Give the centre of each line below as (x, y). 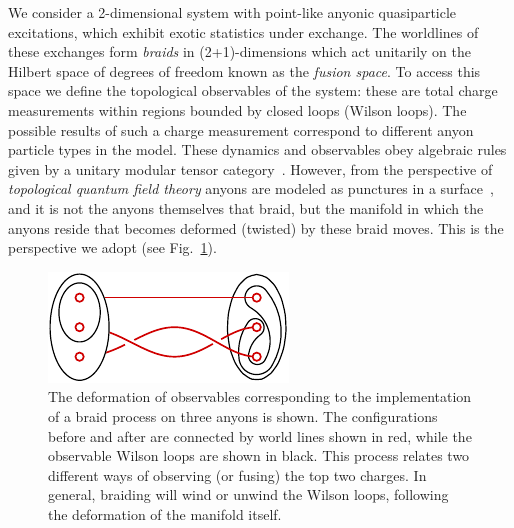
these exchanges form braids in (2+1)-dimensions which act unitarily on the (239, 51)
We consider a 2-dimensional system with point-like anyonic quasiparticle (232, 12)
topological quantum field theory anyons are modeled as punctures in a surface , (251, 188)
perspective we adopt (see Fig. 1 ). (112, 247)
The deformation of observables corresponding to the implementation (260, 396)
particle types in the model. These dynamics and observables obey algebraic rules (257, 149)
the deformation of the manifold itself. (165, 513)
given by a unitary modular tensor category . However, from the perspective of (250, 168)
